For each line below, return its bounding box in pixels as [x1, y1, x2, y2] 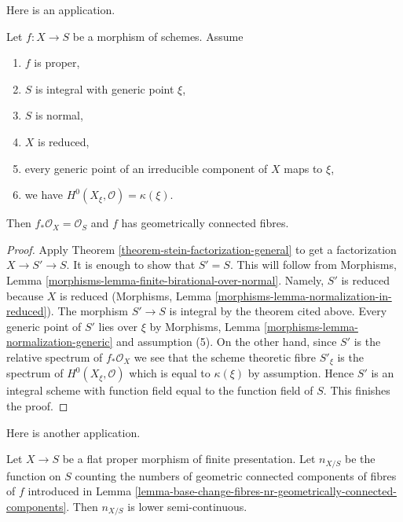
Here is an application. [6, 2, 115, 17]
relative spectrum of [6, 348, 103, 365]
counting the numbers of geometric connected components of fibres [75, 467, 397, 483]
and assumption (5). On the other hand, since [116, 333, 337, 350]
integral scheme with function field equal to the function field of [6, 382, 313, 399]
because [6, 287, 44, 303]
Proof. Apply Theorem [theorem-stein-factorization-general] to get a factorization [6, 241, 397, 257]
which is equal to [129, 365, 211, 381]
